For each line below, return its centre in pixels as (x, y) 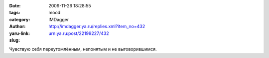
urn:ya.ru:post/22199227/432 (79, 33)
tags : (15, 13)
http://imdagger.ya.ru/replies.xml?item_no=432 (97, 27)
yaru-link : (19, 33)
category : (20, 19)
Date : (15, 6)
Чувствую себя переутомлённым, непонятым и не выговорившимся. (83, 49)
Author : (17, 27)
